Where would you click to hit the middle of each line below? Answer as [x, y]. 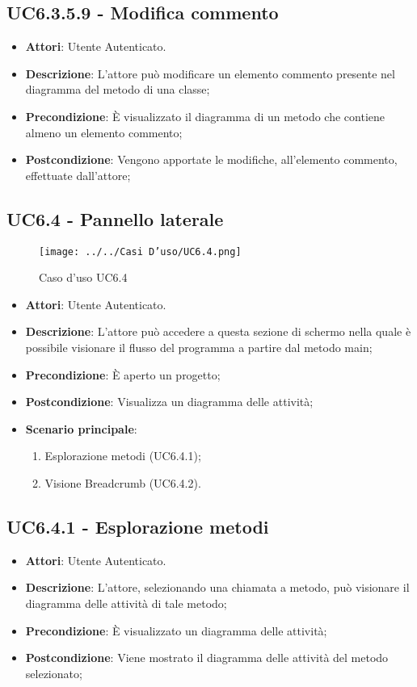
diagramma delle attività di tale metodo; [126, 603]
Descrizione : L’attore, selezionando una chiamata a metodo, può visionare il [217, 587]
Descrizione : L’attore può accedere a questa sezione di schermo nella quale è [218, 331]
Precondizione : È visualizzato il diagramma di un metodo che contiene [205, 116]
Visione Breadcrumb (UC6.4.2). [123, 482]
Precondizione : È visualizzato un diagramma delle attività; [176, 630]
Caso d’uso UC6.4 [83, 277]
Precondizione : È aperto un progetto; [123, 374]
